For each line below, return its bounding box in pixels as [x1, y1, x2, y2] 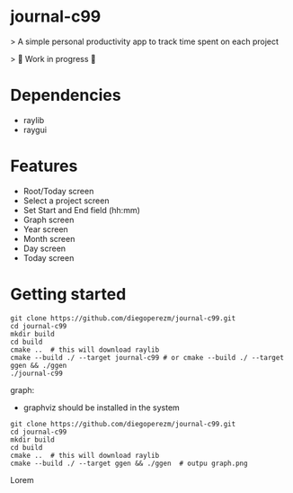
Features [10, 156, 78, 176]
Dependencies [10, 85, 121, 105]
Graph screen [22, 214, 75, 225]
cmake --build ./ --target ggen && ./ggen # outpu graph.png [10, 459, 248, 468]
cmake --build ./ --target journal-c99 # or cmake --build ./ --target [10, 353, 284, 362]
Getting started [10, 284, 127, 304]
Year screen [22, 223, 68, 235]
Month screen [22, 233, 75, 244]
